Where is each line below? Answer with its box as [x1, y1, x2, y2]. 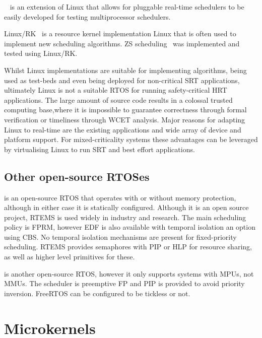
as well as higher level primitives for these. [4, 251, 135, 262]
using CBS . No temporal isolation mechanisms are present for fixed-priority [4, 231, 237, 242]
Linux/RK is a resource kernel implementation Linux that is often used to [4, 28, 236, 39]
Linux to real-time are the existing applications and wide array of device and [4, 124, 241, 134]
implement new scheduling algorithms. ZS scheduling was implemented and [4, 38, 240, 48]
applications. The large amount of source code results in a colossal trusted [4, 94, 233, 105]
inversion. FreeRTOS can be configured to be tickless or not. [4, 288, 190, 298]
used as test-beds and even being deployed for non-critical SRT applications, [4, 75, 240, 85]
